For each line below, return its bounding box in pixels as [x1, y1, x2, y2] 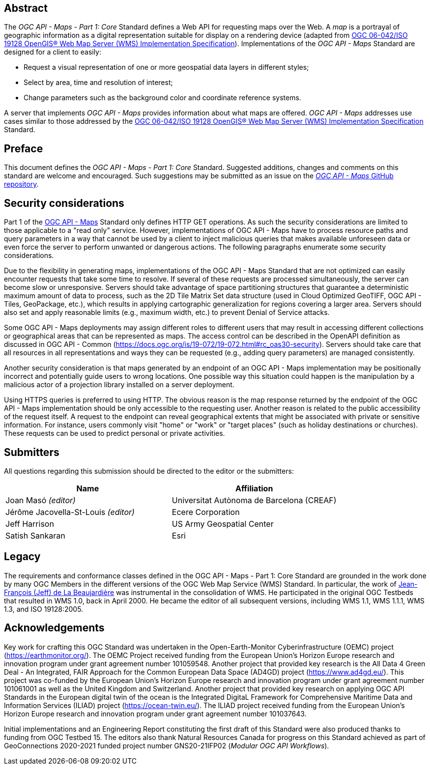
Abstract [4, 2, 48, 14]
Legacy [4, 550, 41, 563]
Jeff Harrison [5, 518, 54, 529]
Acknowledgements [4, 622, 105, 634]
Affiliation [235, 483, 273, 493]
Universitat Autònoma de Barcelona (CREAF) [172, 495, 337, 505]
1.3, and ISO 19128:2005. [4, 604, 84, 613]
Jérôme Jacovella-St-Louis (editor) [5, 507, 135, 517]
